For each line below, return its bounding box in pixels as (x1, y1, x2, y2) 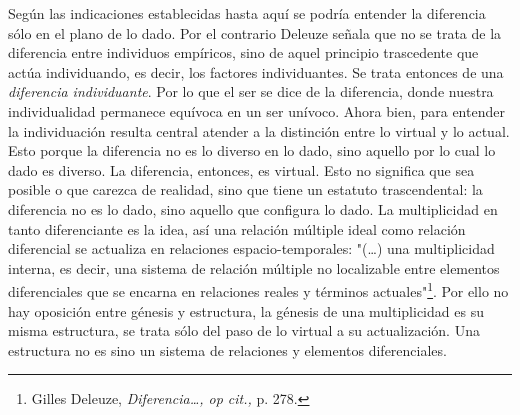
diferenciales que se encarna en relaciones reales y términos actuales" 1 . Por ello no (8, 278, 509, 301)
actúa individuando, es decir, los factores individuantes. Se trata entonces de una (8, 61, 504, 82)
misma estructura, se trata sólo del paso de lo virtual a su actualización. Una (8, 320, 480, 341)
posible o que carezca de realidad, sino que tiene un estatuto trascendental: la (8, 179, 483, 200)
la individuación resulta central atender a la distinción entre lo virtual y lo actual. (8, 120, 510, 141)
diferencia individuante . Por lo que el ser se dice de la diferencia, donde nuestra (8, 81, 494, 102)
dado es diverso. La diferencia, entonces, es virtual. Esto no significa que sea (8, 159, 475, 180)
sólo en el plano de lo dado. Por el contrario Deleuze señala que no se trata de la (8, 22, 502, 43)
